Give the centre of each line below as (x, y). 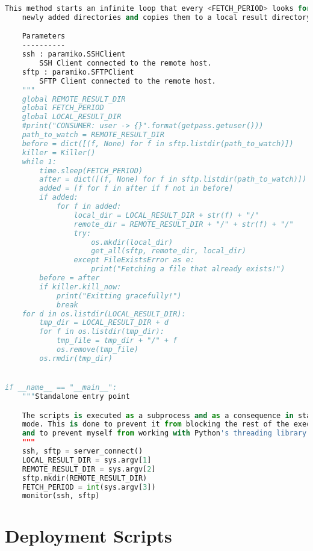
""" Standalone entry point (76, 396)
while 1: (39, 162)
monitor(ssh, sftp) (61, 496)
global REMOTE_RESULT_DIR (74, 99)
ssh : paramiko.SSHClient (74, 54)
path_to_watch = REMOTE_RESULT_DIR (93, 135)
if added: (59, 198)
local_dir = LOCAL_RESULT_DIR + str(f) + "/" (166, 215)
